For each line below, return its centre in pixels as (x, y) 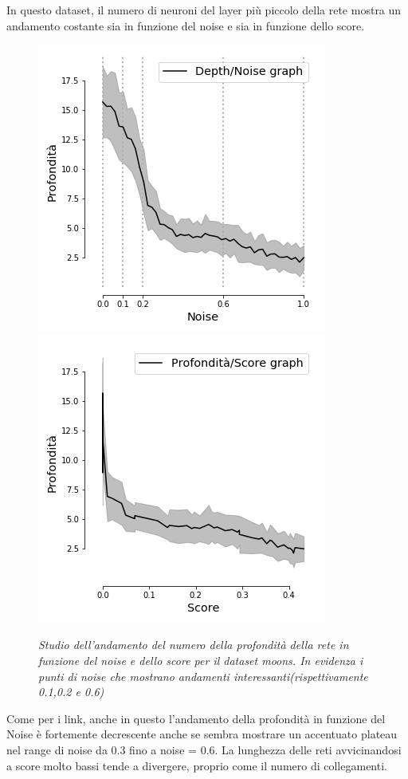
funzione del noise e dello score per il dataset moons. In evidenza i (201, 660)
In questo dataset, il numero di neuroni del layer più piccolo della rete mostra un (204, 10)
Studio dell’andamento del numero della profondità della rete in (194, 645)
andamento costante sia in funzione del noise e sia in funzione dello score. (186, 25)
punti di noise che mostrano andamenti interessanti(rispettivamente (203, 676)
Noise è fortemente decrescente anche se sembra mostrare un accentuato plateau (202, 734)
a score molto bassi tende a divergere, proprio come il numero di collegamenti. (197, 765)
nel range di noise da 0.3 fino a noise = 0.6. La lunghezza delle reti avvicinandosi (204, 749)
